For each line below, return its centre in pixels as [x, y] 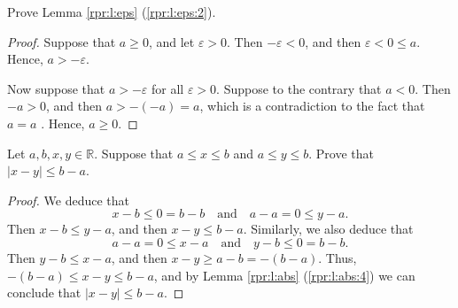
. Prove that [341, 153]
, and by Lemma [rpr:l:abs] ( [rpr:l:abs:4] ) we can [284, 275]
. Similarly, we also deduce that [328, 229]
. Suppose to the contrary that [299, 88]
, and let [171, 41]
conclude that [44, 293]
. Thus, [338, 257]
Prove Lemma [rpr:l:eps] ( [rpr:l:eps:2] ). [112, 12]
